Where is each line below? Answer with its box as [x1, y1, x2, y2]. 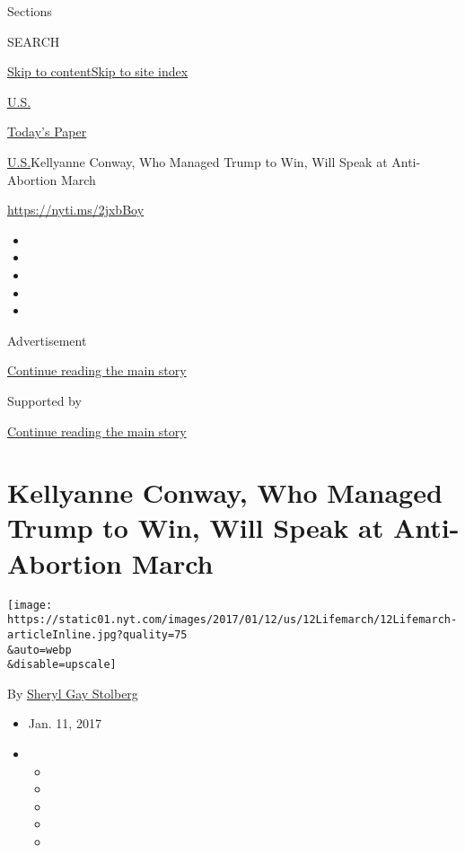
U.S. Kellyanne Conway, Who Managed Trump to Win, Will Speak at [7, 152, 388, 171]
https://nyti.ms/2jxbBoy [7, 200, 145, 219]
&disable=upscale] [7, 658, 117, 672]
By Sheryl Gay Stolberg [7, 683, 138, 702]
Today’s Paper [7, 122, 87, 141]
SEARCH [7, 31, 60, 50]
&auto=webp [7, 643, 72, 656]
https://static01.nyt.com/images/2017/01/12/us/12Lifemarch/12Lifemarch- [7, 613, 458, 627]
